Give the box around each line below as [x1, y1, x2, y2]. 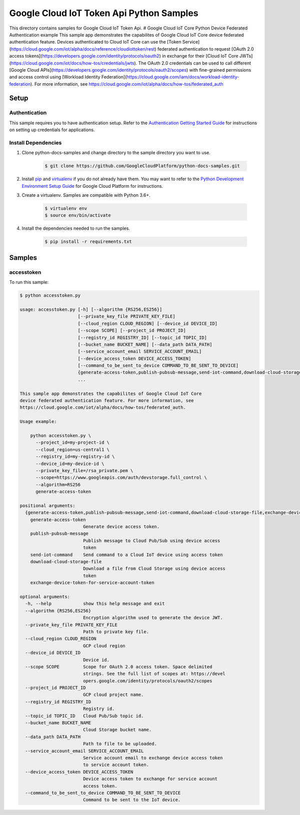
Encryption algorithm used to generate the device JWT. [82, 615, 223, 621]
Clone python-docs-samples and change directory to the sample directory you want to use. [21, 150, 211, 156]
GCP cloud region [82, 643, 125, 648]
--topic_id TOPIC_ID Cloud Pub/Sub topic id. [25, 713, 144, 718]
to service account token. [82, 762, 149, 768]
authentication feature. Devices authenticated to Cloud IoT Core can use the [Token [9, 39, 181, 45]
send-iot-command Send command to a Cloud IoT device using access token [30, 552, 223, 558]
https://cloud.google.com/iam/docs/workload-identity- [126, 74, 239, 80]
